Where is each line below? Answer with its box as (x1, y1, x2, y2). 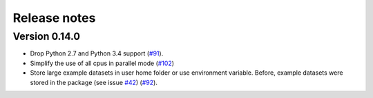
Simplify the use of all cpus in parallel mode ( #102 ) (30, 59, 175, 67)
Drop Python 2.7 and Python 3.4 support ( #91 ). (30, 49, 164, 58)
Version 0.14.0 (12, 30, 81, 42)
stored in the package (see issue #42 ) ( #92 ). (30, 78, 158, 86)
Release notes (12, 10, 96, 25)
